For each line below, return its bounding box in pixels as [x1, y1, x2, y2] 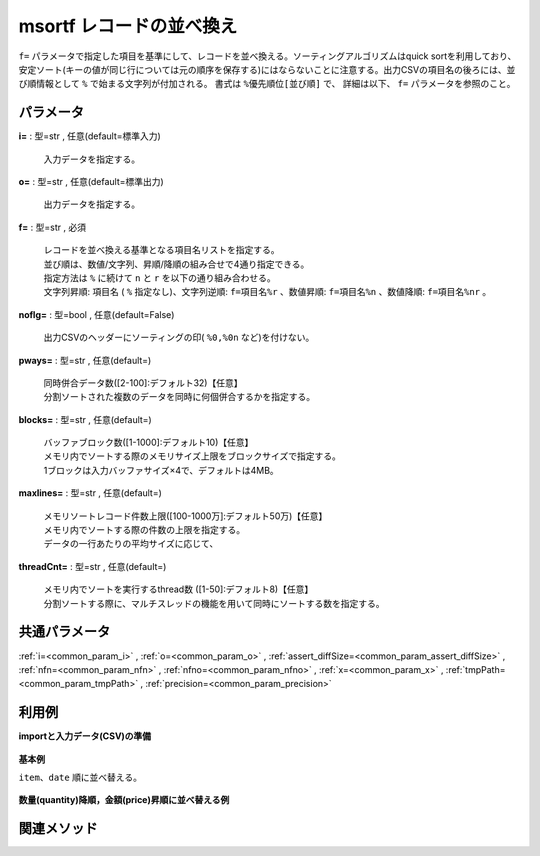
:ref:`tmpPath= [445, 663, 506, 675]
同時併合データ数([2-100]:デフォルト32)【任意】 [43, 376, 243, 389]
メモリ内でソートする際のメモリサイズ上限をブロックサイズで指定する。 [43, 450, 342, 462]
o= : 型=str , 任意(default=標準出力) [18, 176, 164, 188]
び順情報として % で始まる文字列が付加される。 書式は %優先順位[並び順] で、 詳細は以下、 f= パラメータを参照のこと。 [18, 78, 516, 90]
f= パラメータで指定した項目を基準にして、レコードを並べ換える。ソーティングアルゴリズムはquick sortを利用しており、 [18, 50, 517, 62]
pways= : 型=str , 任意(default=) [18, 354, 152, 366]
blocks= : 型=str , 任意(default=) [18, 413, 152, 425]
